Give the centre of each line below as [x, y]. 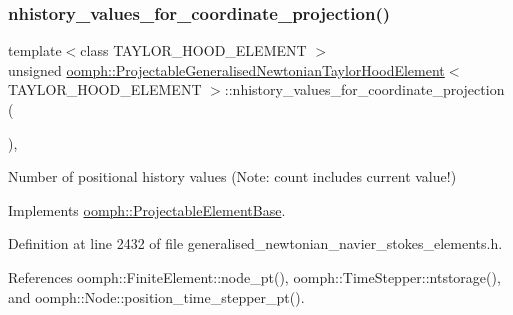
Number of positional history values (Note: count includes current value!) [232, 176]
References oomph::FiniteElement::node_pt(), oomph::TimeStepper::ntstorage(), [254, 276]
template [35, 50]
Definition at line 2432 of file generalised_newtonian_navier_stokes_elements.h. [255, 243]
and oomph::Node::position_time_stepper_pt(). [156, 296]
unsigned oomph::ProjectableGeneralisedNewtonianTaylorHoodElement [226, 69]
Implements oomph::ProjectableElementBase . [147, 209]
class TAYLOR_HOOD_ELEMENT [193, 50]
